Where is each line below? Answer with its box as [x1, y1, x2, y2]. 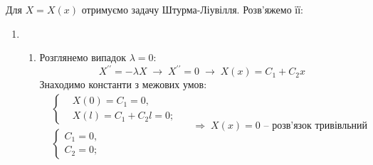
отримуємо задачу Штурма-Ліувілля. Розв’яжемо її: [81, 2, 303, 16]
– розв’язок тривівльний [263, 121, 368, 132]
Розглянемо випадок [39, 50, 126, 65]
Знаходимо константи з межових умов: [39, 77, 207, 92]
